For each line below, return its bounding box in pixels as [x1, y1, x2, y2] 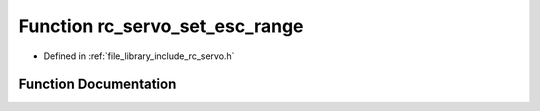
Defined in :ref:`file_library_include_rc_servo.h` [43, 50, 235, 62]
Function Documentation [18, 76, 177, 93]
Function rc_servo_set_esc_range [18, 15, 304, 37]
